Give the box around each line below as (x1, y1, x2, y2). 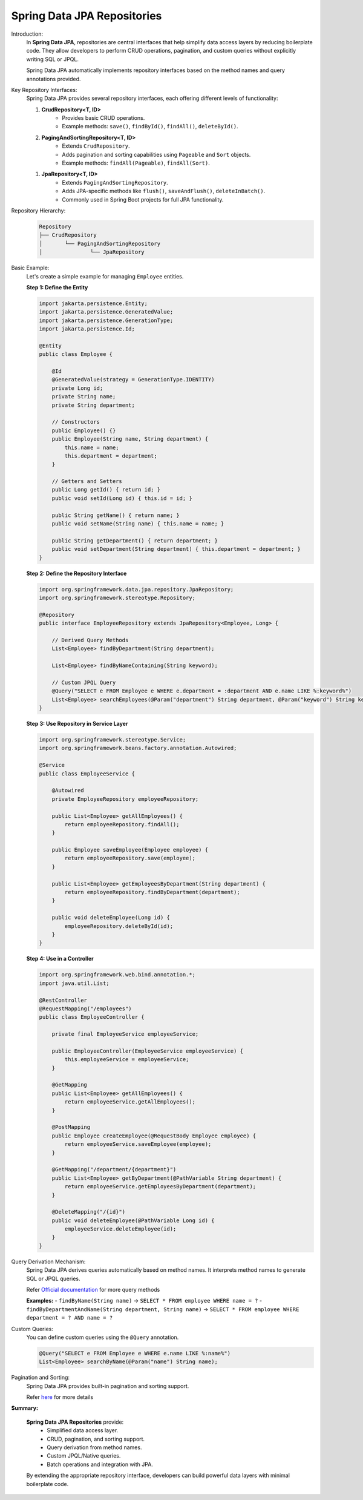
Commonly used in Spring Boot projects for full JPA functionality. (62, 196, 224, 203)
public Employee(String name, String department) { (51, 436, 209, 442)
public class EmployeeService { (39, 770, 136, 777)
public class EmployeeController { (39, 1014, 145, 1021)
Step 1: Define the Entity (26, 283, 88, 291)
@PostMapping (51, 1123, 91, 1131)
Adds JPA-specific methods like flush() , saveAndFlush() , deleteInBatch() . (62, 188, 266, 195)
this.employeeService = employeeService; (64, 1056, 189, 1063)
